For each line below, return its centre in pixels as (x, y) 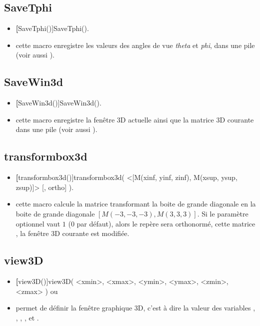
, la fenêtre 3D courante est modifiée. (72, 233)
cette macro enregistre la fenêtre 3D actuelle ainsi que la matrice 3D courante (135, 119)
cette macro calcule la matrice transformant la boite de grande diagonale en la (136, 204)
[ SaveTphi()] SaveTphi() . (52, 28)
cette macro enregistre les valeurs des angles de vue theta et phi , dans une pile (135, 45)
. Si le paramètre (223, 213)
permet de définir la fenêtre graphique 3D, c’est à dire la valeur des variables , (135, 308)
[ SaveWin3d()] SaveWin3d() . (58, 103)
